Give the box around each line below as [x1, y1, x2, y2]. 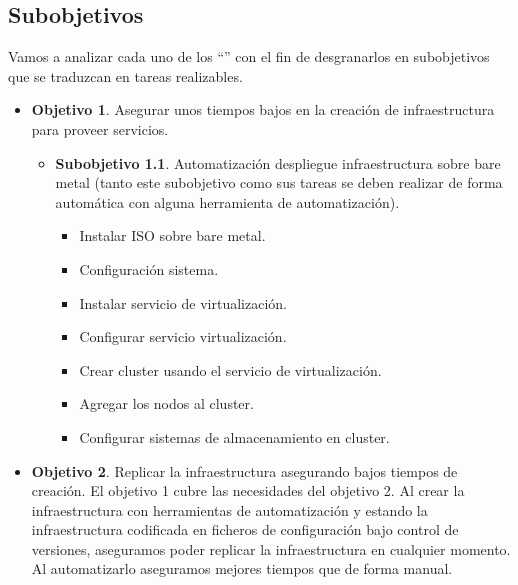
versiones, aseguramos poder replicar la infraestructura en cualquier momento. [31, 538, 511, 559]
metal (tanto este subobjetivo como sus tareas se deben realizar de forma [55, 172, 503, 193]
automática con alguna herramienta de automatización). [55, 191, 400, 212]
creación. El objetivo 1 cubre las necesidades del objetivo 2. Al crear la [31, 480, 465, 501]
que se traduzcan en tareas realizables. [8, 65, 243, 86]
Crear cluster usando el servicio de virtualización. [79, 359, 382, 380]
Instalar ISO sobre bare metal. [79, 225, 266, 246]
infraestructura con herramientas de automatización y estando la [31, 499, 428, 520]
